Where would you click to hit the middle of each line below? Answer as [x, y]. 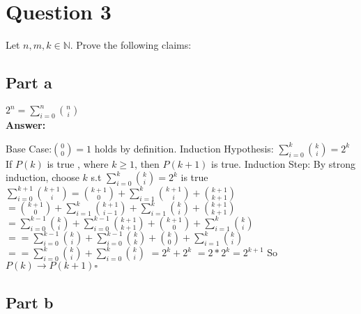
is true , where [78, 163]
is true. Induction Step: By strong [284, 163]
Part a [29, 83]
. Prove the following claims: [131, 45]
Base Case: [29, 148]
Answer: [26, 125]
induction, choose [43, 177]
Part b [30, 302]
